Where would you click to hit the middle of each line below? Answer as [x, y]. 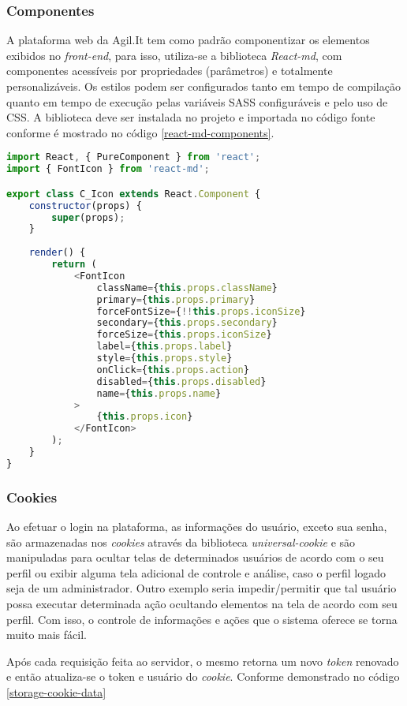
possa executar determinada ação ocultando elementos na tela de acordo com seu [202, 603]
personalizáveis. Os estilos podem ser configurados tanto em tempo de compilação [203, 86]
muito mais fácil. [47, 635]
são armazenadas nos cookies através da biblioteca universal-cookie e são [181, 542]
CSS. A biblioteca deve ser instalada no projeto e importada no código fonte [191, 117]
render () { [57, 253]
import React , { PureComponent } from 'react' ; [134, 157]
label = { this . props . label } [164, 347]
